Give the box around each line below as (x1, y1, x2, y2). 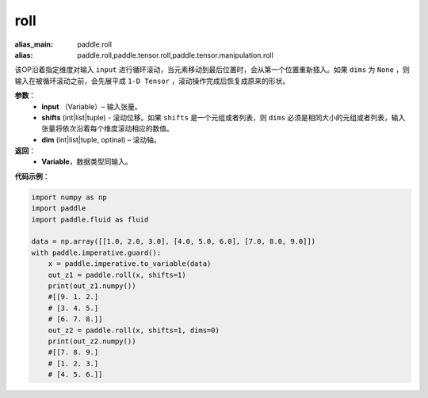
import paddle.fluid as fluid (31, 214, 149, 224)
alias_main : (14, 40, 53, 49)
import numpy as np (31, 192, 107, 202)
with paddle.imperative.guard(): (31, 248, 162, 257)
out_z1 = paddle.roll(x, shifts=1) (48, 270, 186, 279)
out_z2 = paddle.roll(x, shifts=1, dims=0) (48, 325, 220, 335)
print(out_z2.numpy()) (48, 336, 136, 346)
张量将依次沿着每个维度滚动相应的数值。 (41, 123, 174, 134)
